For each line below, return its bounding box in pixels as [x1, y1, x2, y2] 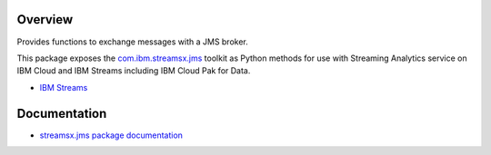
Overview [16, 12, 74, 27]
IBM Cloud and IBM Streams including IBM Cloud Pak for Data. [16, 65, 251, 76]
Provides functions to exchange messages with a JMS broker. [16, 36, 249, 47]
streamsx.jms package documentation [39, 130, 184, 140]
